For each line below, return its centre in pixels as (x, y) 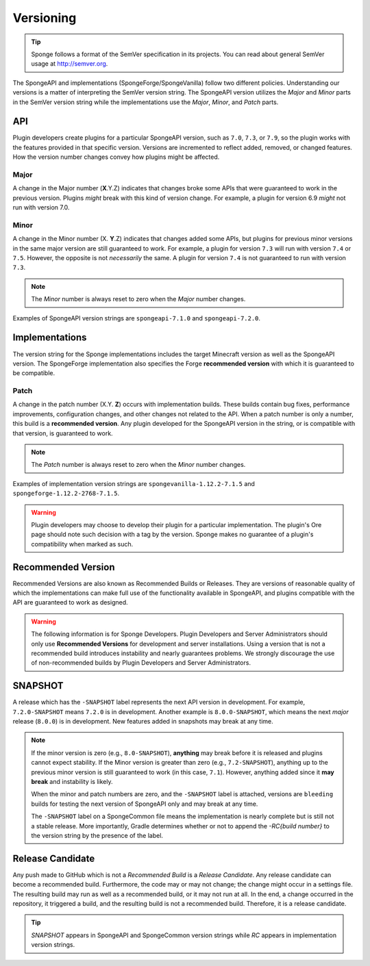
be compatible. (34, 373)
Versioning (45, 18)
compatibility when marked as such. (82, 544)
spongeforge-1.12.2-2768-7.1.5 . (66, 494)
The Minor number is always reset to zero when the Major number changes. (138, 299)
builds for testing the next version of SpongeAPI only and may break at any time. (145, 804)
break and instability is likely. (72, 781)
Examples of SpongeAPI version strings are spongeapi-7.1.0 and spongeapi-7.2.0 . (136, 318)
